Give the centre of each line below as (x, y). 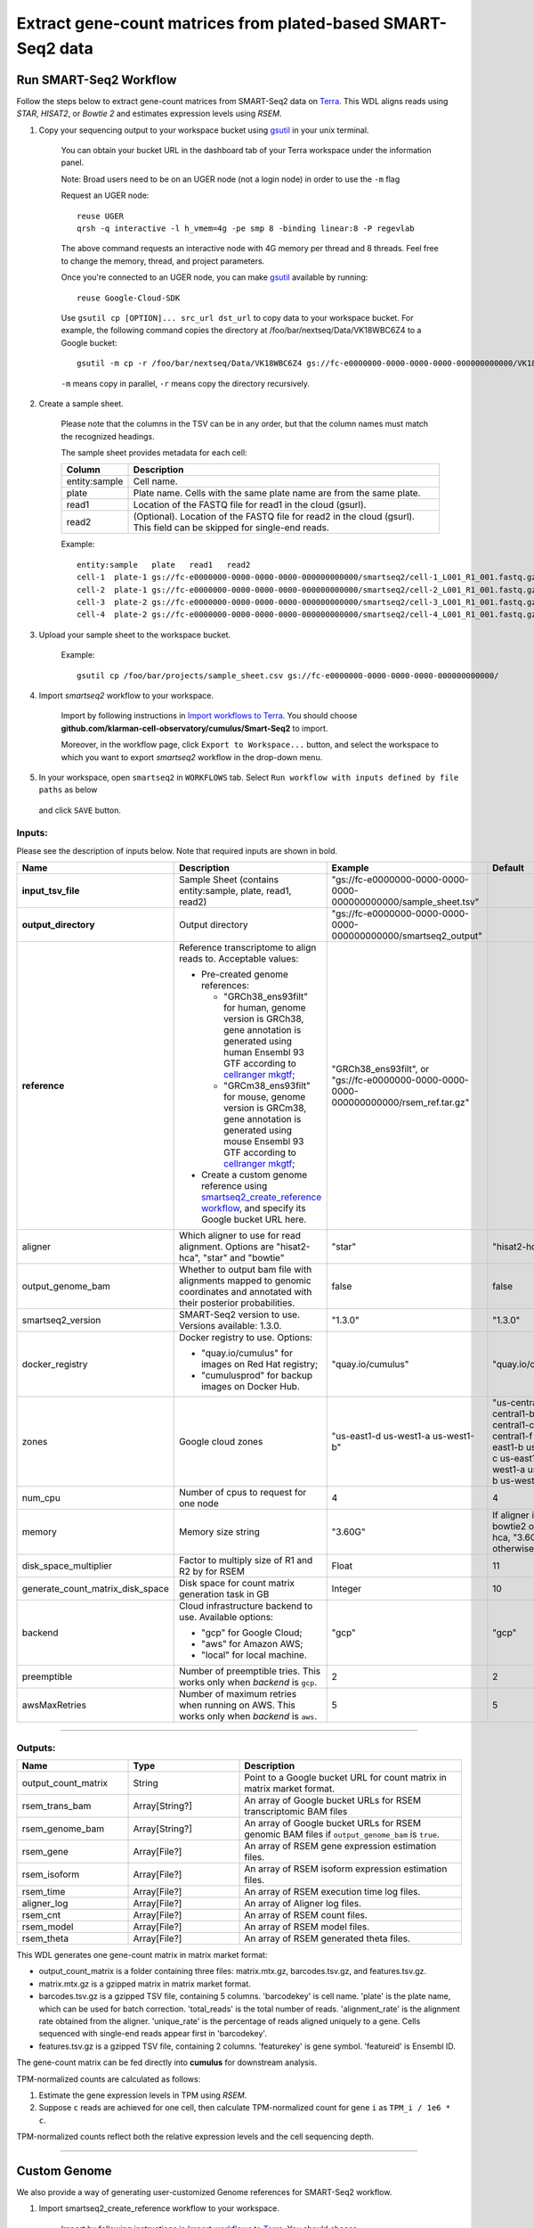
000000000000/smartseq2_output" (407, 936)
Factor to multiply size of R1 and (246, 1560)
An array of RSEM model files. (307, 1927)
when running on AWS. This (237, 1705)
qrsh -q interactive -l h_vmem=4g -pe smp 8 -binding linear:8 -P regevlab (246, 228)
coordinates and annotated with (245, 1292)
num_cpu (41, 1498)
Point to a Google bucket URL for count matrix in (345, 1777)
